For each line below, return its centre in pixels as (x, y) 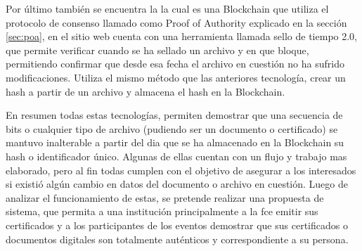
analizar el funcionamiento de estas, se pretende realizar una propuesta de (165, 197)
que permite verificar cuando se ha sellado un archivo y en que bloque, (157, 50)
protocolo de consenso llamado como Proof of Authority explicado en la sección (176, 22)
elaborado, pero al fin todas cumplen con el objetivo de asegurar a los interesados (181, 170)
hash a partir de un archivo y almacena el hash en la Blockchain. (146, 91)
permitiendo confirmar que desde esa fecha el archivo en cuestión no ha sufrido (175, 64)
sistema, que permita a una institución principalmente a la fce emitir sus (162, 211)
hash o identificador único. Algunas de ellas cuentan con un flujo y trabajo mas (176, 156)
